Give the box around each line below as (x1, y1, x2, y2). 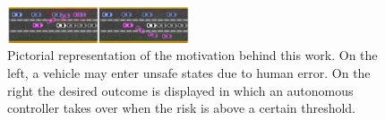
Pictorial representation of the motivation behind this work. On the (7, 46, 378, 64)
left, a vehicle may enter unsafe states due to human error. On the (7, 63, 371, 81)
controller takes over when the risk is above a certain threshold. (7, 99, 356, 117)
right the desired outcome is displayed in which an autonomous (7, 81, 354, 99)
